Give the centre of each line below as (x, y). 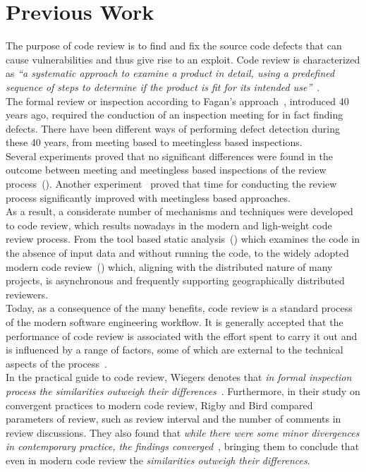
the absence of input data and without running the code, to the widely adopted (177, 253)
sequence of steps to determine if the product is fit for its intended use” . (163, 86)
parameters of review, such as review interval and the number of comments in (173, 419)
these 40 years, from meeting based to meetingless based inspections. (154, 142)
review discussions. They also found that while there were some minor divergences (183, 432)
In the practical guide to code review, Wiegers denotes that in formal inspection (179, 377)
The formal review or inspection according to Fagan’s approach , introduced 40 (177, 101)
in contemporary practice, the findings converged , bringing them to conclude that (183, 446)
